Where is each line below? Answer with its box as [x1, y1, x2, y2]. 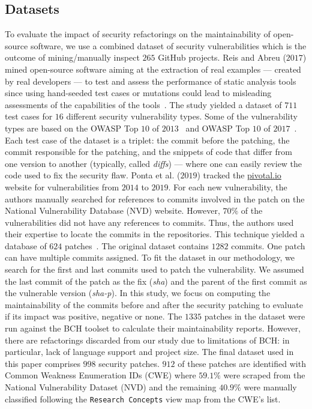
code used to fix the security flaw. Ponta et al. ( [5, 169, 181, 181]
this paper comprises [5, 357, 80, 369]
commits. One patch [231, 239, 305, 252]
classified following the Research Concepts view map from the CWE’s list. [5, 392, 281, 405]
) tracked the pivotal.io [197, 169, 281, 181]
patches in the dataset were [204, 310, 305, 323]
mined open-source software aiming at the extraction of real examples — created [5, 62, 301, 75]
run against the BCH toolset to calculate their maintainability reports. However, [5, 322, 301, 335]
